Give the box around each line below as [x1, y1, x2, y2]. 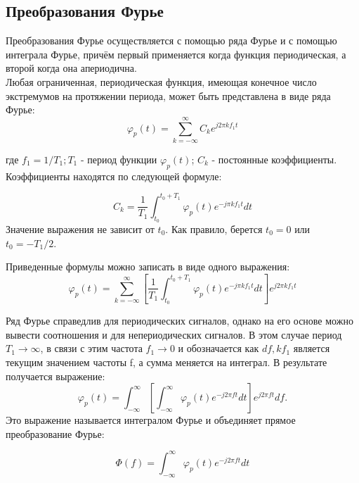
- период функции [80, 151, 157, 166]
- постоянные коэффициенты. [211, 151, 337, 166]
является [293, 341, 330, 356]
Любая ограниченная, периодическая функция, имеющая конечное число [6, 74, 317, 89]
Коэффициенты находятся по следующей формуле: [6, 168, 222, 183]
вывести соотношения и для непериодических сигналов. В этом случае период [6, 327, 342, 341]
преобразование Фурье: [6, 426, 105, 441]
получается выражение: [6, 368, 105, 383]
